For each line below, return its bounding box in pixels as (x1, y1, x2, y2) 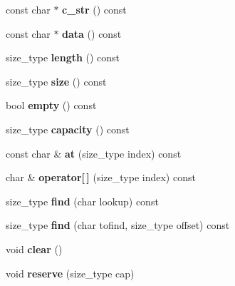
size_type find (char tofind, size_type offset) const (6, 218, 230, 233)
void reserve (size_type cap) (6, 265, 135, 280)
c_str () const (62, 2, 127, 16)
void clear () (6, 241, 63, 256)
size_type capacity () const (6, 121, 130, 136)
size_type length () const (6, 50, 120, 65)
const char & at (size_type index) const (6, 145, 182, 160)
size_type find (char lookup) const (6, 193, 159, 208)
